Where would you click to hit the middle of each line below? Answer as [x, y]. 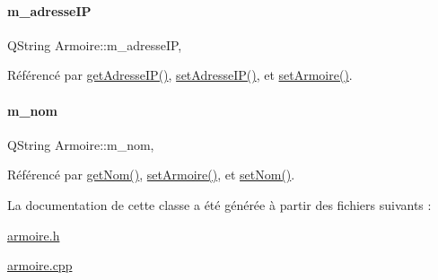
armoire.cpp [40, 265]
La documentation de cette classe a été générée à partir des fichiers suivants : [219, 204]
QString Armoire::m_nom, [81, 144]
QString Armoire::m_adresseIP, [95, 44]
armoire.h [34, 235]
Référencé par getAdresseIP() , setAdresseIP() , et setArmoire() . [180, 75]
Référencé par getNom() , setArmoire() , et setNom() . [151, 175]
